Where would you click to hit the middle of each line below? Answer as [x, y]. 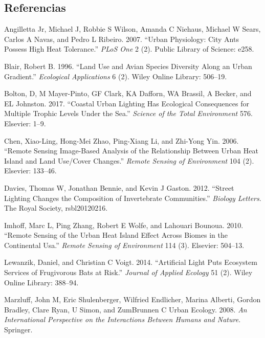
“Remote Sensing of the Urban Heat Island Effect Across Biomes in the [116, 235]
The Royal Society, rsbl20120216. [56, 208]
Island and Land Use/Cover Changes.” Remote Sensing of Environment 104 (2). [129, 160]
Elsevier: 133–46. [30, 171]
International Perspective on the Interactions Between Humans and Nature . [123, 319]
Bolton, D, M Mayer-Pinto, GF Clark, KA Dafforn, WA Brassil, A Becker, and [128, 93]
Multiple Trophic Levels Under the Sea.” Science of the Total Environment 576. [128, 113]
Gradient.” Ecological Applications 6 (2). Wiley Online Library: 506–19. [116, 76]
